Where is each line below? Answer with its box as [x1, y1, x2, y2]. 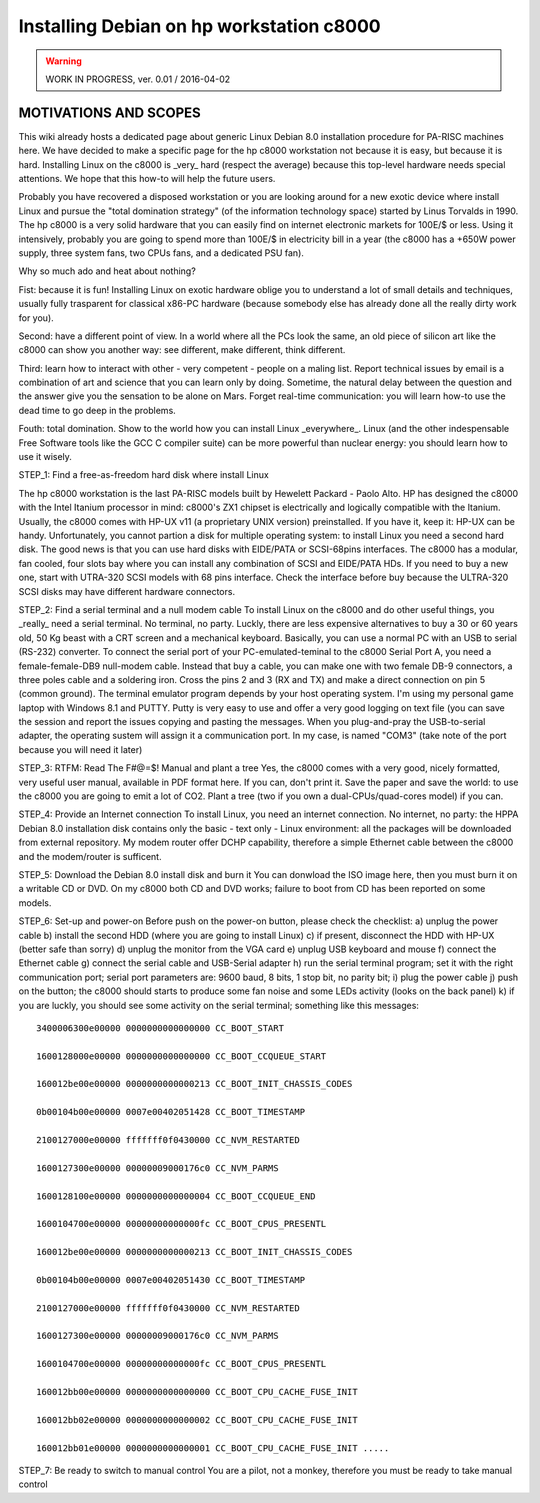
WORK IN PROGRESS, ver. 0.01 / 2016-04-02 [45, 73, 231, 85]
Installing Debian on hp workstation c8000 [18, 15, 381, 37]
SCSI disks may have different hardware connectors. [18, 585, 235, 597]
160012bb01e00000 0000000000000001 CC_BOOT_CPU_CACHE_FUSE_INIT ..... [36, 1442, 390, 1454]
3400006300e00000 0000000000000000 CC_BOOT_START [36, 1022, 285, 1034]
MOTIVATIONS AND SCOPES [18, 104, 202, 121]
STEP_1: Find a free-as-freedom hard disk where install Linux [18, 469, 269, 481]
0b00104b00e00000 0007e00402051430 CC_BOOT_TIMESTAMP [36, 1274, 305, 1285]
